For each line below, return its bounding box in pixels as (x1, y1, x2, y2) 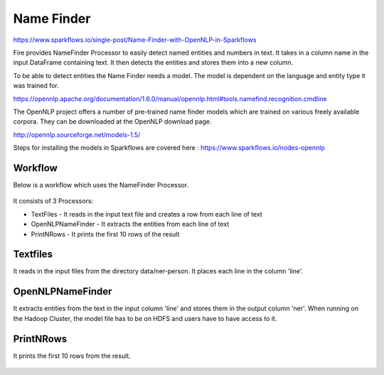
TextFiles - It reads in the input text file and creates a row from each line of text (31, 210, 262, 218)
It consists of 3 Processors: (13, 197, 94, 205)
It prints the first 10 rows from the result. (13, 352, 131, 360)
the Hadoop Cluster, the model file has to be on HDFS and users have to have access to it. (13, 314, 277, 322)
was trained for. (13, 82, 60, 90)
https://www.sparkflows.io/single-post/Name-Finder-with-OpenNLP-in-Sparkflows (13, 36, 257, 44)
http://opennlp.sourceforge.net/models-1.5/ (13, 130, 141, 138)
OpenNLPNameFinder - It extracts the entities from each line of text (31, 220, 230, 229)
